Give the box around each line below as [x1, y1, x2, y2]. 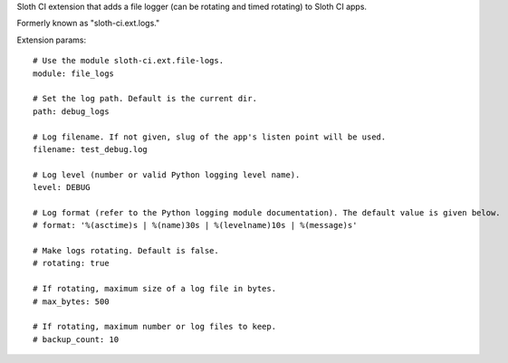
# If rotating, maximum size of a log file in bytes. [33, 283, 276, 294]
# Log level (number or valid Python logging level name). [33, 169, 301, 180]
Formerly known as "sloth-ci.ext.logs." [16, 18, 160, 29]
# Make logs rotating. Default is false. [33, 245, 219, 256]
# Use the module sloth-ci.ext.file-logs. [33, 55, 225, 66]
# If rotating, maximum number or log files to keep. [33, 321, 276, 332]
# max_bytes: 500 [33, 296, 110, 307]
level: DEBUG [33, 182, 91, 193]
